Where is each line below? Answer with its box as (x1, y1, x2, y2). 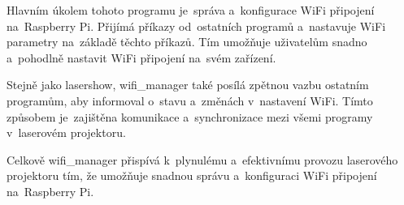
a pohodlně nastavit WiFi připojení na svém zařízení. (7, 49, 276, 66)
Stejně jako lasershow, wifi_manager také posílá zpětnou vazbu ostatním (7, 76, 369, 93)
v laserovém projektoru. (7, 124, 126, 141)
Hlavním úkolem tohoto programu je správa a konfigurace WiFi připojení (7, 2, 375, 18)
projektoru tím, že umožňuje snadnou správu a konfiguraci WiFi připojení (7, 167, 377, 184)
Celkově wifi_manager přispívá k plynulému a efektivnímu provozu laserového (7, 151, 398, 168)
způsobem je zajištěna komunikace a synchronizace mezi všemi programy (7, 108, 373, 125)
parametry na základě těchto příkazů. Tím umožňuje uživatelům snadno (7, 33, 367, 50)
